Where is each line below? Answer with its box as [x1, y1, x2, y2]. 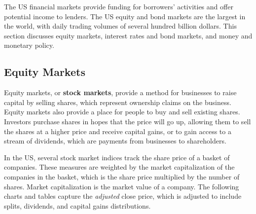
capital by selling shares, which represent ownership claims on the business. [4, 97, 231, 107]
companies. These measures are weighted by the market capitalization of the [4, 162, 235, 172]
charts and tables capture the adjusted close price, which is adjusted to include [4, 191, 242, 201]
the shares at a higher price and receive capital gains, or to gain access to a [4, 126, 231, 136]
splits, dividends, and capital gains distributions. [4, 200, 151, 211]
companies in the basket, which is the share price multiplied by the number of [4, 171, 240, 181]
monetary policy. [4, 40, 54, 50]
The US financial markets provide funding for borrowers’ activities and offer [4, 1, 233, 11]
